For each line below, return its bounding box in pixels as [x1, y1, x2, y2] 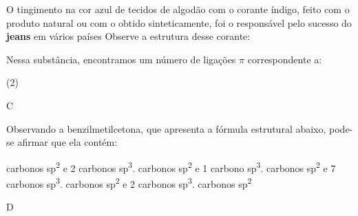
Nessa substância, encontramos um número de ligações [6, 52, 236, 66]
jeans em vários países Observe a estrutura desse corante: [6, 29, 251, 43]
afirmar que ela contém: [17, 135, 118, 149]
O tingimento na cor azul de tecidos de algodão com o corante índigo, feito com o [6, 2, 350, 16]
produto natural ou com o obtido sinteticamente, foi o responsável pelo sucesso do [6, 15, 352, 30]
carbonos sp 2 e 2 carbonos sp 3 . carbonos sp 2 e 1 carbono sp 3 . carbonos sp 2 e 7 [6, 158, 336, 175]
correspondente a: [247, 52, 322, 66]
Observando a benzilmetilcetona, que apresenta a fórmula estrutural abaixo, [6, 121, 326, 136]
